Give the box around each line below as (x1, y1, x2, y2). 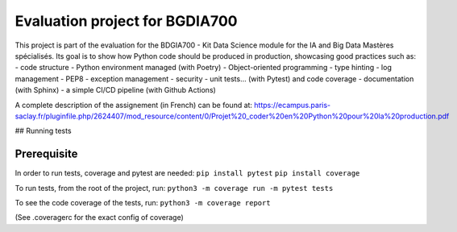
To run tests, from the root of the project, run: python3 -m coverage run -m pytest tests (15, 183, 334, 193)
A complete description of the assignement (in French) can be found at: (15, 100, 253, 110)
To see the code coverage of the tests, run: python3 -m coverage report (15, 197, 271, 207)
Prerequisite (15, 147, 78, 161)
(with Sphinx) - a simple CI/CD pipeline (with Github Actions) (15, 85, 217, 95)
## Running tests (15, 126, 72, 136)
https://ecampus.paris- (254, 100, 331, 110)
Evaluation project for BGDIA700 (15, 12, 238, 30)
